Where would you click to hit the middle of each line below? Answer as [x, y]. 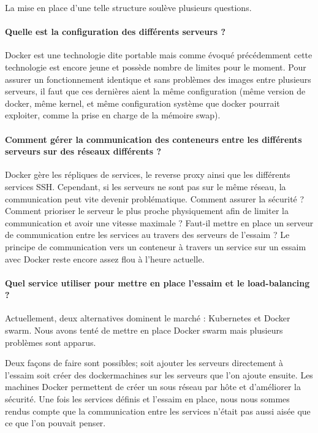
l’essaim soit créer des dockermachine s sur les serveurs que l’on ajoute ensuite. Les [159, 374]
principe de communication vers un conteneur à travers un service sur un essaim [156, 246]
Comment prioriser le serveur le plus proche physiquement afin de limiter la [147, 211]
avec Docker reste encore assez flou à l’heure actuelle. [105, 259]
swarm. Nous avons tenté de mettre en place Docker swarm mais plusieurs [144, 330]
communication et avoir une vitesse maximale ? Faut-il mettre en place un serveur [159, 222]
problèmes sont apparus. [51, 342]
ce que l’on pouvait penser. [55, 423]
